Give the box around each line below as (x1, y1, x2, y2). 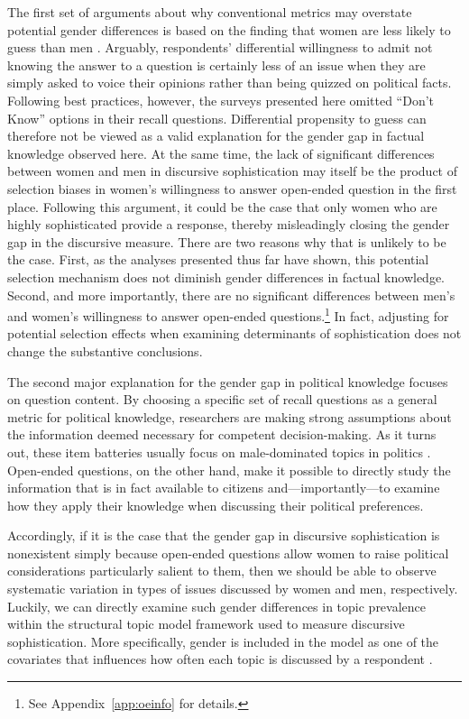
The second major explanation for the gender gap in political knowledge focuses (7, 372, 448, 391)
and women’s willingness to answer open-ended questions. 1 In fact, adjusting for (7, 304, 449, 325)
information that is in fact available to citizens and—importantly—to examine (7, 478, 440, 497)
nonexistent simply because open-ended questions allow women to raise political (7, 543, 449, 562)
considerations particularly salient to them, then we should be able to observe (7, 561, 437, 580)
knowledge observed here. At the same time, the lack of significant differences (7, 143, 435, 162)
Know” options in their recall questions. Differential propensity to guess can (7, 108, 427, 127)
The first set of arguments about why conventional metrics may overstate (7, 3, 412, 21)
